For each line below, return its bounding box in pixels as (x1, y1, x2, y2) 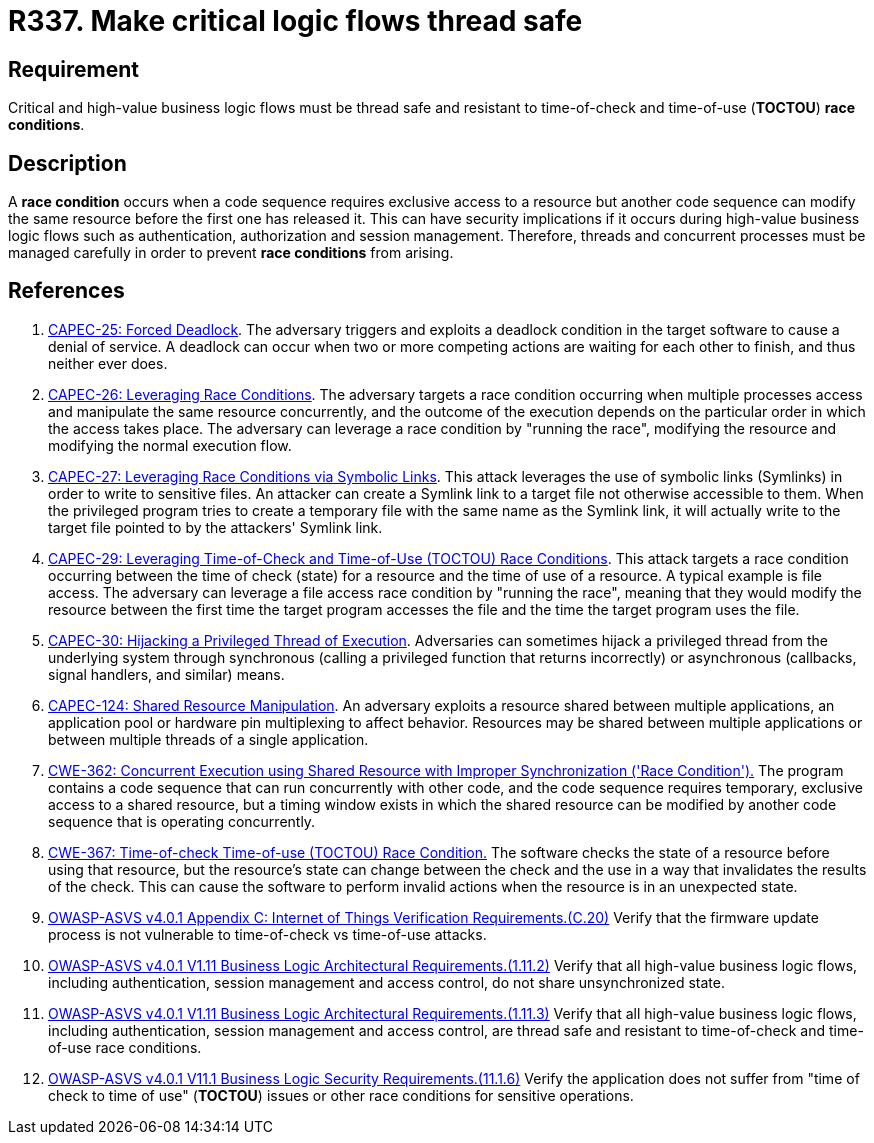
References (8, 278, 125, 304)
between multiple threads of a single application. (48, 730, 369, 748)
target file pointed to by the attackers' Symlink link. (48, 518, 383, 536)
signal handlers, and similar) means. (48, 665, 285, 683)
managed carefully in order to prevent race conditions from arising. (8, 244, 454, 262)
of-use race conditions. (48, 1038, 202, 1056)
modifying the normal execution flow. (48, 436, 292, 454)
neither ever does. (48, 354, 168, 372)
